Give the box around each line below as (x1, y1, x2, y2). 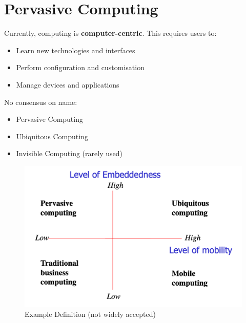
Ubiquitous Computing (16, 131, 88, 141)
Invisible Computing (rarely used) (16, 148, 122, 159)
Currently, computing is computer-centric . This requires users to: (4, 28, 217, 38)
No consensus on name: (4, 96, 77, 107)
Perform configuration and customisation (16, 62, 145, 73)
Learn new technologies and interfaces (16, 45, 135, 55)
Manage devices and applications (16, 79, 119, 90)
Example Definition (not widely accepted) (25, 308, 156, 319)
